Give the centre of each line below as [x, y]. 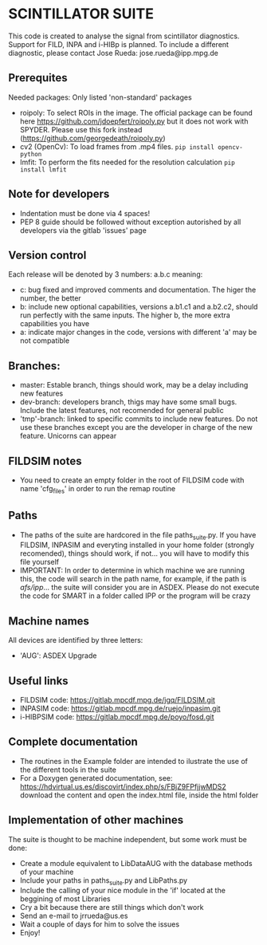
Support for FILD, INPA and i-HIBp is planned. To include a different [119, 44]
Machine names [49, 621]
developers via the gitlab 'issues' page [83, 230]
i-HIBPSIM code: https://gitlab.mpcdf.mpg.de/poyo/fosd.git [117, 717]
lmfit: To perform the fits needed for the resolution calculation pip [127, 162]
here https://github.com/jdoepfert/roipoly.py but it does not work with [134, 121]
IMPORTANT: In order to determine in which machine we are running [132, 570]
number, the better [50, 298]
